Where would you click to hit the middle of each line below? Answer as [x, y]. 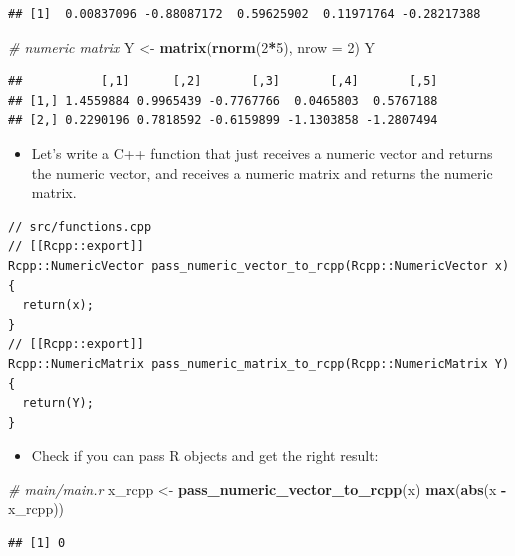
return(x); [58, 305]
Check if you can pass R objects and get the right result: [205, 455]
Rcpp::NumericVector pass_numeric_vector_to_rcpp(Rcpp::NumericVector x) [259, 265]
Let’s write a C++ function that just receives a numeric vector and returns [262, 152]
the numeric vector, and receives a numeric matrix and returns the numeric [262, 172]
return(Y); [58, 403]
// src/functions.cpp [80, 226]
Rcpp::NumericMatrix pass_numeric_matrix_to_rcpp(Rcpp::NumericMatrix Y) [259, 363]
